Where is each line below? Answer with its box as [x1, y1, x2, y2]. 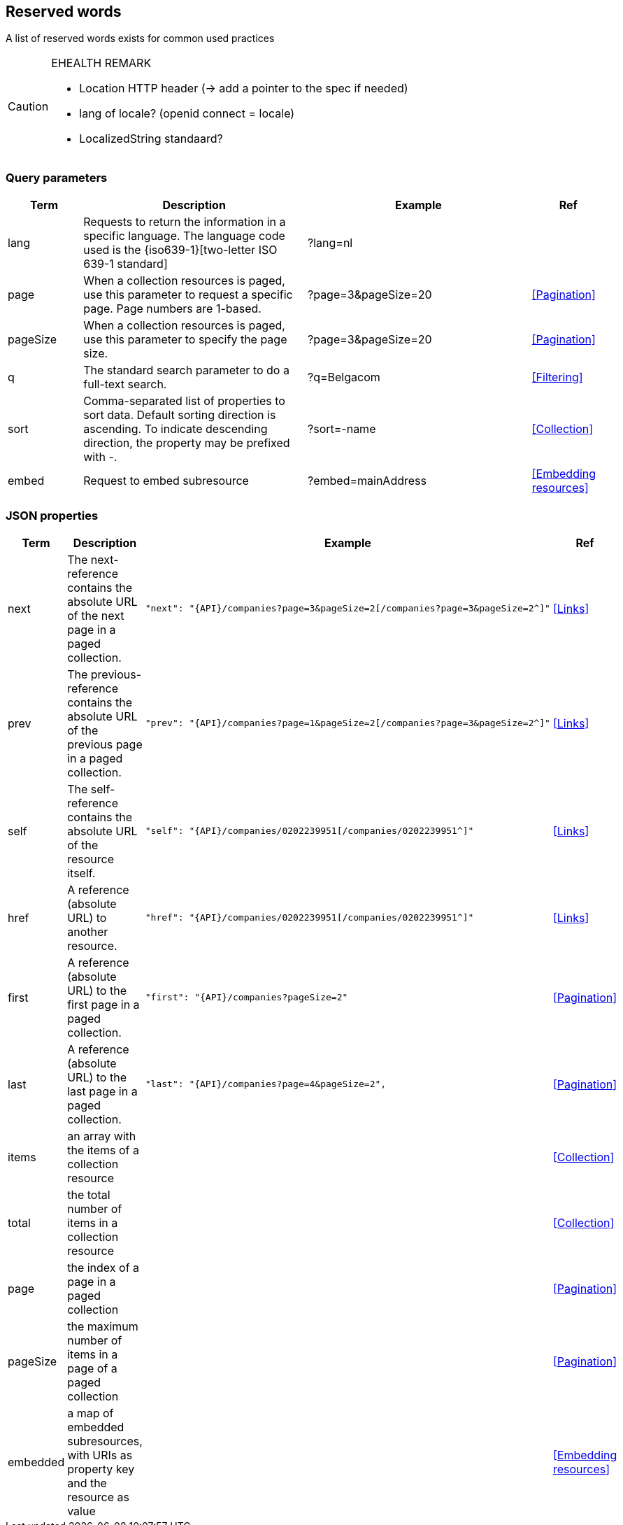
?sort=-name [308, 422, 376, 437]
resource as [67, 1489, 129, 1504]
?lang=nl [308, 236, 353, 250]
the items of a [67, 1142, 139, 1157]
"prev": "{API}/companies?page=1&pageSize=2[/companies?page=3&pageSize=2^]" [145, 718, 550, 729]
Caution [8, 99, 49, 114]
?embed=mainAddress [308, 474, 427, 488]
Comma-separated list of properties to [83, 394, 285, 409]
